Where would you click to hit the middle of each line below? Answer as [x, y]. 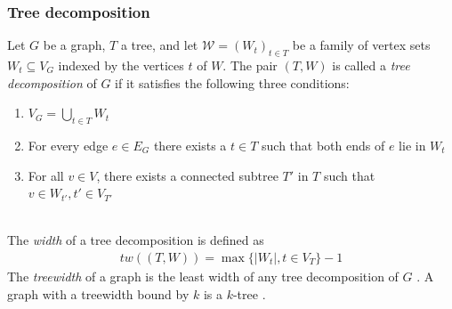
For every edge [68, 145]
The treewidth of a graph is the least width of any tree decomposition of [203, 276]
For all [46, 175]
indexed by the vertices [121, 65]
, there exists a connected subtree [187, 175]
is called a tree [371, 65]
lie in [412, 145]
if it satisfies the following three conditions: [232, 82]
